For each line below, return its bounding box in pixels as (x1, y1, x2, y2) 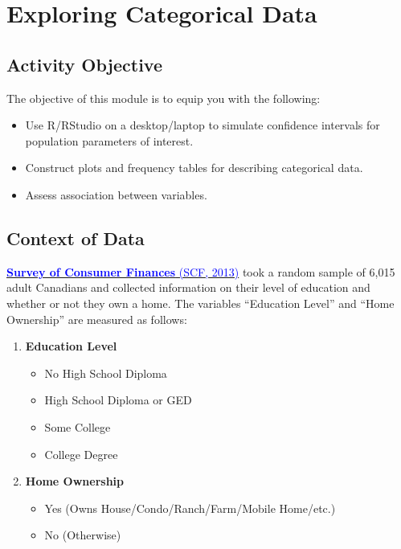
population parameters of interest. (25, 132, 194, 149)
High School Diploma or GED (44, 391, 192, 408)
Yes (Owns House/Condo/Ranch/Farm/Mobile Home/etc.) (44, 499, 336, 516)
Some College (44, 418, 111, 435)
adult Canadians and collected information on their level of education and (6, 279, 370, 296)
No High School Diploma (44, 364, 167, 381)
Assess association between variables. (25, 186, 207, 203)
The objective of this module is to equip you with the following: (6, 89, 321, 106)
